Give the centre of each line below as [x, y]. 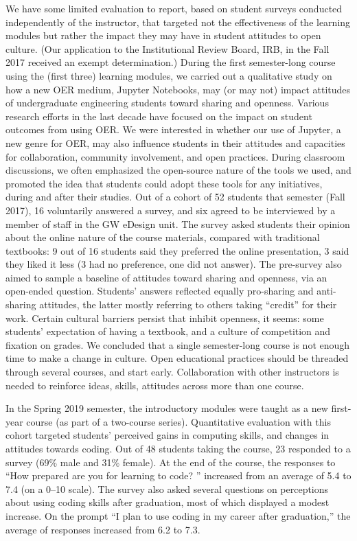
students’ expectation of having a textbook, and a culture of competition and [168, 331]
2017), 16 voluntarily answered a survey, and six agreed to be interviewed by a [171, 210]
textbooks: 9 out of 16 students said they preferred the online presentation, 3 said [177, 250]
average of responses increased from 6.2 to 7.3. [103, 529]
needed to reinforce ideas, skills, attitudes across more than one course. [155, 385]
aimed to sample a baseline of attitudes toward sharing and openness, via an [166, 277]
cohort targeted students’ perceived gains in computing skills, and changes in [168, 435]
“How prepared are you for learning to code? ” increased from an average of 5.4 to [178, 475]
